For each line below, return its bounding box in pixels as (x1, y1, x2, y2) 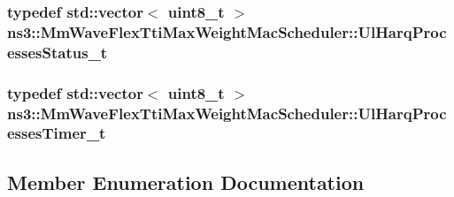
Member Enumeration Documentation (7, 168, 365, 195)
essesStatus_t (7, 41, 108, 63)
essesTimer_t (7, 122, 106, 144)
